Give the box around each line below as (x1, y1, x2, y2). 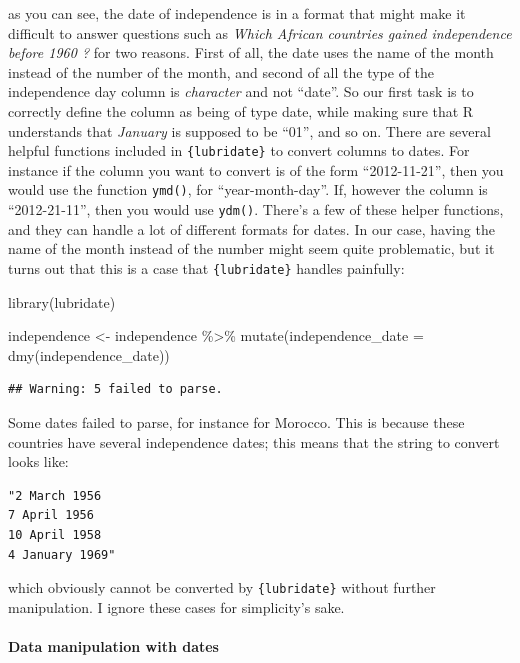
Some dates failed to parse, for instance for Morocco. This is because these (8, 411, 465, 432)
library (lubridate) (8, 291, 116, 312)
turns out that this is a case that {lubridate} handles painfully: (8, 257, 405, 278)
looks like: (8, 451, 69, 472)
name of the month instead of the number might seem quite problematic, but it (8, 238, 495, 259)
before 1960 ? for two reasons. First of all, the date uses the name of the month (8, 42, 494, 63)
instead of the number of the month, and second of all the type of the (8, 61, 435, 82)
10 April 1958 (8, 527, 102, 542)
